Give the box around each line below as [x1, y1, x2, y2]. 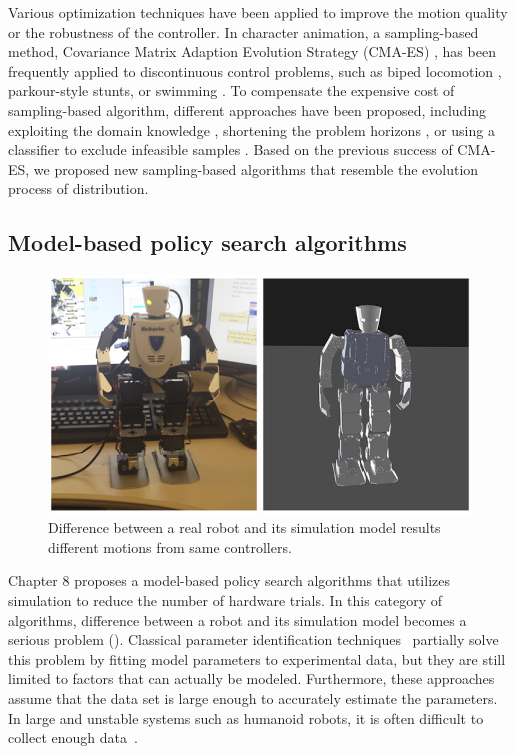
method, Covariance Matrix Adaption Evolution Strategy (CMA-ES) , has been [8, 41, 496, 62]
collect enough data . [8, 727, 138, 748]
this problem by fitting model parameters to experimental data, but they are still [8, 648, 506, 669]
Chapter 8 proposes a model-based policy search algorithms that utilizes [8, 570, 450, 591]
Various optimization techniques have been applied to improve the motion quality [8, 2, 508, 22]
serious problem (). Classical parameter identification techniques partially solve [8, 629, 499, 650]
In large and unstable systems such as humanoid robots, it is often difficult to [8, 707, 484, 728]
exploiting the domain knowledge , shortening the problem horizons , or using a [8, 119, 495, 140]
